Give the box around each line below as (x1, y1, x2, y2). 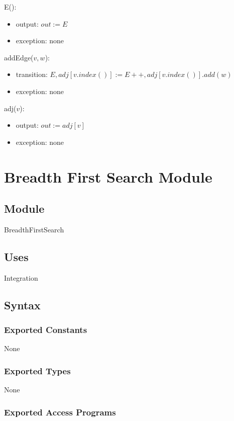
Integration (4, 272, 38, 283)
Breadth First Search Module (4, 166, 212, 187)
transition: (16, 69, 48, 79)
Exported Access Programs (4, 405, 116, 418)
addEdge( (4, 52, 34, 62)
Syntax (4, 297, 41, 312)
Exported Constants (4, 323, 87, 336)
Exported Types (4, 364, 71, 377)
